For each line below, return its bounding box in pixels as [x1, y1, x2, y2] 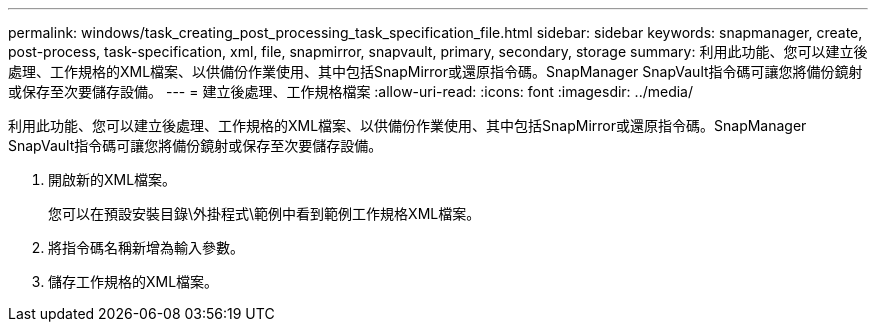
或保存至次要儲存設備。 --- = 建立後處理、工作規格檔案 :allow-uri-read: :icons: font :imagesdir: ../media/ [8, 83, 694, 100]
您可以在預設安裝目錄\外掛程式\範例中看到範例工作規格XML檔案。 [48, 205, 481, 222]
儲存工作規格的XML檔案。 [48, 273, 219, 290]
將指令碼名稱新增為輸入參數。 [48, 239, 244, 256]
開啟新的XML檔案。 [48, 171, 177, 188]
